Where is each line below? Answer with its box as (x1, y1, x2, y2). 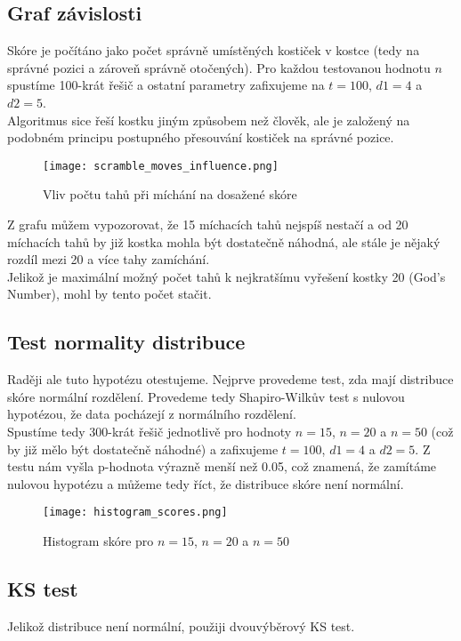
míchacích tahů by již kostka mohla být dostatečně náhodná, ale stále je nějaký (7, 232, 441, 251)
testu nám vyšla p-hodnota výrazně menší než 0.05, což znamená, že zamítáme (7, 457, 437, 476)
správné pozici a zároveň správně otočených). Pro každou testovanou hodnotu (7, 58, 431, 76)
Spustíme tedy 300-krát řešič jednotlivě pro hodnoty (7, 421, 292, 440)
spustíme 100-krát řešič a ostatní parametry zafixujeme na (7, 76, 325, 94)
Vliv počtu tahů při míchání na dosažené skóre (43, 185, 297, 204)
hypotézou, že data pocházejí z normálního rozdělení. (7, 405, 296, 423)
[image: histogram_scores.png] (43, 506, 228, 519)
